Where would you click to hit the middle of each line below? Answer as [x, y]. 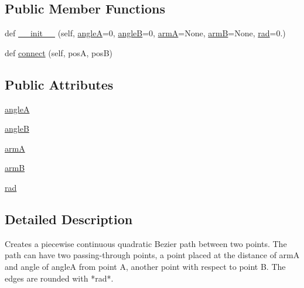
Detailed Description [69, 219]
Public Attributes [59, 84]
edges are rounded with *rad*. [59, 278]
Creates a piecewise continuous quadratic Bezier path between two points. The [146, 243]
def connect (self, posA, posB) [59, 52]
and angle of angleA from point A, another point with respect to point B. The [145, 266]
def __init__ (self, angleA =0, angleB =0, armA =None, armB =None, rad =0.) [145, 33]
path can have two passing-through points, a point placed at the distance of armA [152, 255]
